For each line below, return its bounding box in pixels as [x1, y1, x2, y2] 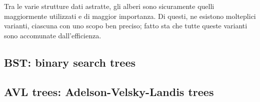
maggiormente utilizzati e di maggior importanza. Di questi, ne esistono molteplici [4, 10, 256, 21]
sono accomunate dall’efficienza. [4, 30, 101, 40]
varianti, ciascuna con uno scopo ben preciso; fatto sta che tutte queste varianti [4, 20, 247, 31]
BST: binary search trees [4, 54, 135, 70]
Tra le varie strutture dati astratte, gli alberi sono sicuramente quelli [4, 1, 214, 11]
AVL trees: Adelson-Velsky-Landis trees [4, 84, 214, 99]
